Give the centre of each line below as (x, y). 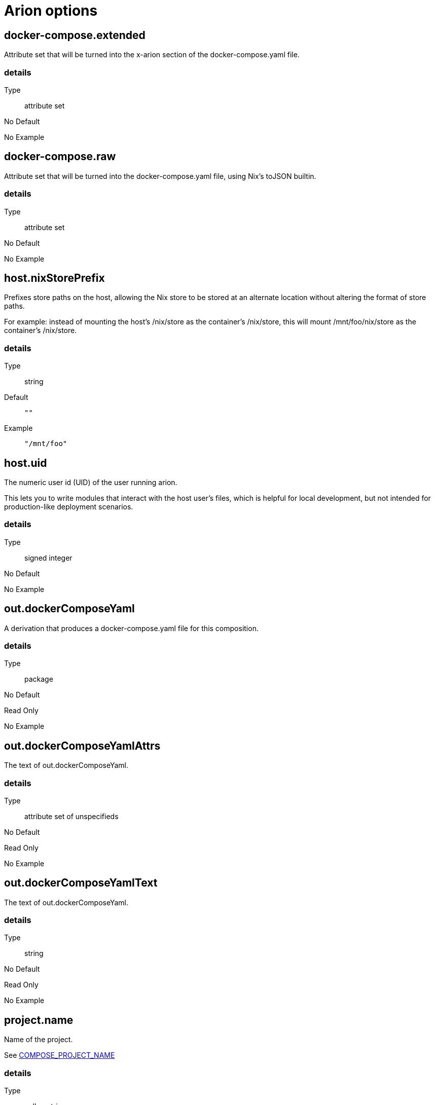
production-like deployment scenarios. (69, 506)
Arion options (51, 11)
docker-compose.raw (60, 157)
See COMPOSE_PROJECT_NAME (60, 1055)
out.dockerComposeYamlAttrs (82, 746)
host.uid (26, 463)
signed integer (48, 558)
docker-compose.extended (75, 35)
